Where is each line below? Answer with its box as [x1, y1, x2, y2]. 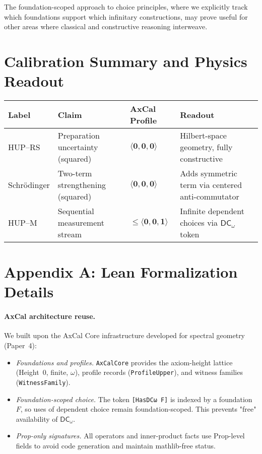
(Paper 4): [4, 340, 37, 351]
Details [4, 281, 54, 302]
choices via [180, 217, 218, 229]
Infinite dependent [180, 205, 244, 217]
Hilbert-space [180, 129, 227, 142]
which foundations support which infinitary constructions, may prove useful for [4, 11, 248, 22]
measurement [57, 217, 104, 229]
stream [57, 228, 82, 240]
